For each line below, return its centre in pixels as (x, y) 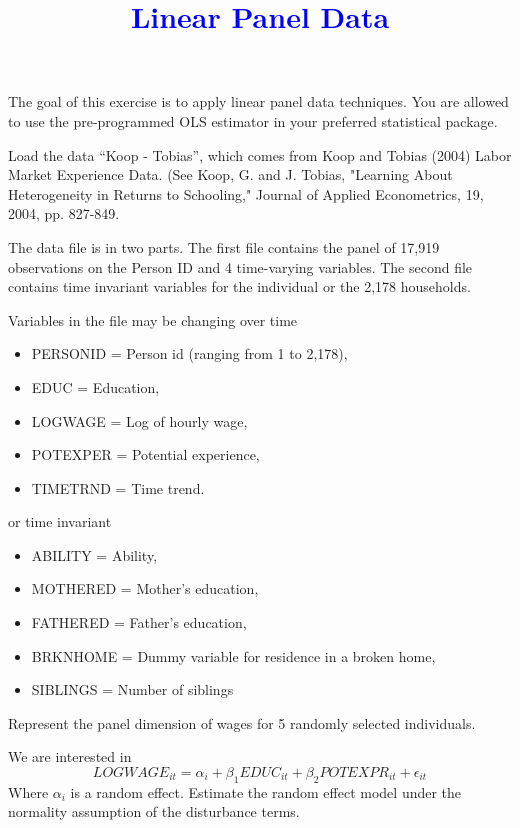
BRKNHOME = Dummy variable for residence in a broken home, (233, 655)
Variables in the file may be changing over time (153, 319)
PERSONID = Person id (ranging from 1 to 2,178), (189, 353)
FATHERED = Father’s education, (139, 622)
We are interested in (70, 756)
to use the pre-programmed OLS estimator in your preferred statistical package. (253, 120)
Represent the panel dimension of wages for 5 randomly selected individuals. (242, 722)
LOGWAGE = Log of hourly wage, (139, 420)
